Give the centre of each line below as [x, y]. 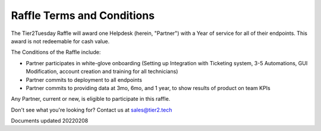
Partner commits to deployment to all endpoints [84, 79]
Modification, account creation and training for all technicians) [102, 72]
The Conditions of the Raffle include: [56, 52]
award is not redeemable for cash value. [60, 41]
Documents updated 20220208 [50, 121]
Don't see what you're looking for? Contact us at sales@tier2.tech [92, 110]
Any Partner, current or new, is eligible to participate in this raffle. [91, 99]
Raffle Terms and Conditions [83, 15]
